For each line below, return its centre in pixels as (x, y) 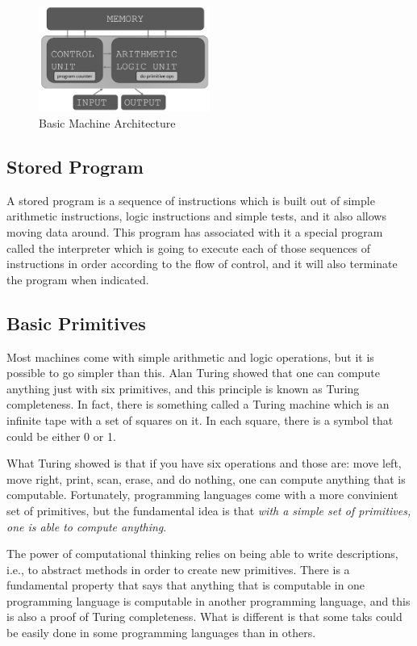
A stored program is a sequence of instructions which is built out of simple (191, 200)
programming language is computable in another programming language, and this (208, 600)
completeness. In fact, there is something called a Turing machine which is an (198, 404)
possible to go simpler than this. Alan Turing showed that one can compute (193, 373)
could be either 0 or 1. (61, 436)
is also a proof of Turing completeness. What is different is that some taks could (204, 617)
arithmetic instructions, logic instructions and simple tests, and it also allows (196, 216)
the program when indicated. (78, 279)
